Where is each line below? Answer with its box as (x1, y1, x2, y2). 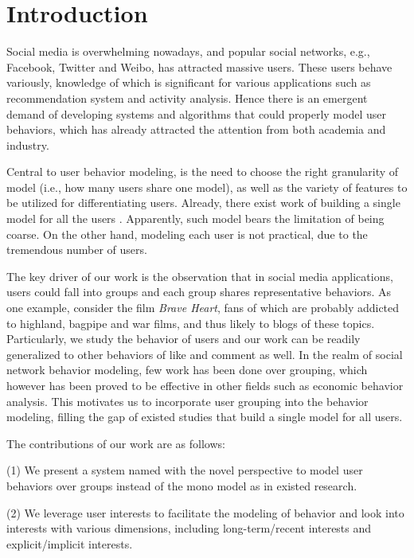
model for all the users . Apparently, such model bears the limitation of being (6, 210, 385, 227)
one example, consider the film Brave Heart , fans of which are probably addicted (6, 299, 400, 316)
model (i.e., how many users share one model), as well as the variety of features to (6, 178, 408, 195)
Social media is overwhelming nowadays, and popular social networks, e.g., (6, 43, 370, 60)
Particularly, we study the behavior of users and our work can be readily (6, 330, 361, 347)
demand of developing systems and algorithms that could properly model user (6, 105, 386, 122)
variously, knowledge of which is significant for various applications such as (6, 74, 371, 91)
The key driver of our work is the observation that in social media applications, (6, 267, 393, 284)
